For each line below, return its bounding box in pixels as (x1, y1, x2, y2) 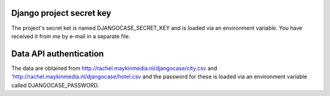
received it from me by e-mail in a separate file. (11, 32, 131, 39)
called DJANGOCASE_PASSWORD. (11, 81, 100, 89)
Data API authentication (11, 49, 104, 59)
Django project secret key (11, 8, 111, 18)
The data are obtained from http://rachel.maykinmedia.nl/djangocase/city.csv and (11, 64, 218, 72)
